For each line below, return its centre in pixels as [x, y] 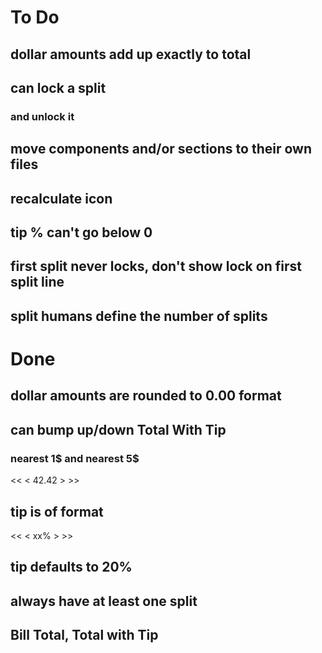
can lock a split [58, 87]
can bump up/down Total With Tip [118, 429]
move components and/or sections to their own [161, 149]
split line [37, 282]
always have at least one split [104, 601]
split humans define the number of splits [139, 316]
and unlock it [42, 116]
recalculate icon [61, 198]
